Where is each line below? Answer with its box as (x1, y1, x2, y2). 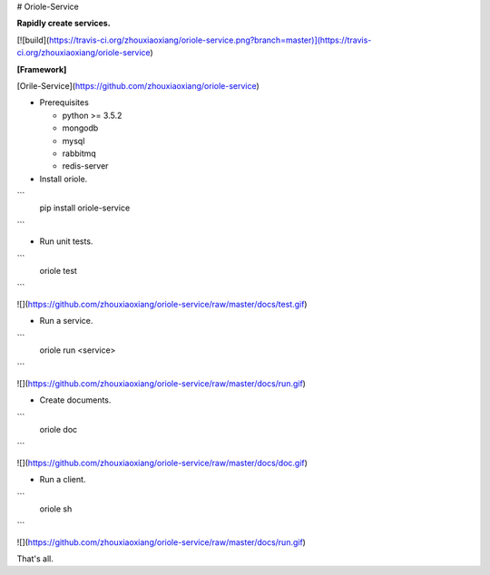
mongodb (62, 122, 99, 133)
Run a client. (39, 474, 86, 485)
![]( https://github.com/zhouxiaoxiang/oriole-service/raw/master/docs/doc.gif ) (16, 457, 309, 468)
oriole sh (39, 503, 73, 514)
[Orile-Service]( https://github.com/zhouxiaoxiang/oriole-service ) (16, 80, 260, 91)
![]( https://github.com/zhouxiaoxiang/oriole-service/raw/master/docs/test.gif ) (16, 298, 308, 309)
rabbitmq (62, 148, 97, 159)
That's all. (16, 553, 54, 564)
